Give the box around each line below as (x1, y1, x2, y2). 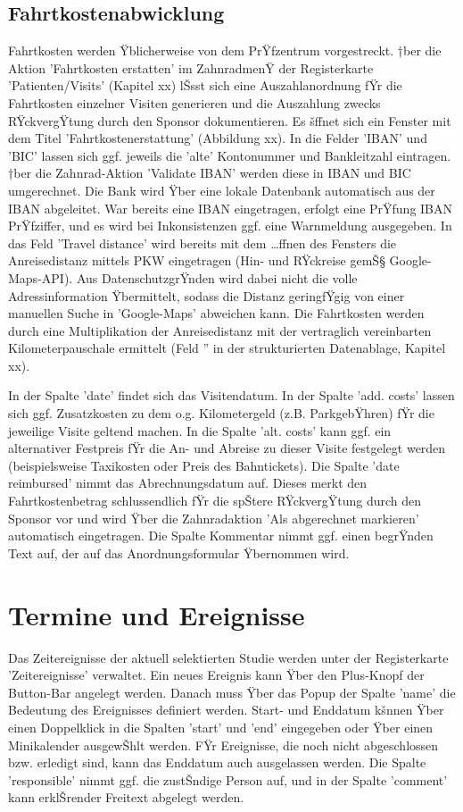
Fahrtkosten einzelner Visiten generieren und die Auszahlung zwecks (8, 93, 381, 112)
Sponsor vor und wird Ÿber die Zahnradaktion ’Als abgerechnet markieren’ (8, 508, 419, 527)
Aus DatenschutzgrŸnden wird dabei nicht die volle (76, 268, 358, 287)
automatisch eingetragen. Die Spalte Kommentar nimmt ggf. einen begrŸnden (8, 526, 434, 545)
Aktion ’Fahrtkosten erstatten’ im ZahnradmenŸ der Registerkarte (8, 58, 374, 77)
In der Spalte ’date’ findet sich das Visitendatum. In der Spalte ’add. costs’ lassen (8, 386, 455, 405)
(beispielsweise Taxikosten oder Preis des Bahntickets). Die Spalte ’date (8, 456, 400, 474)
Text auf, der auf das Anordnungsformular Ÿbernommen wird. (8, 543, 350, 562)
